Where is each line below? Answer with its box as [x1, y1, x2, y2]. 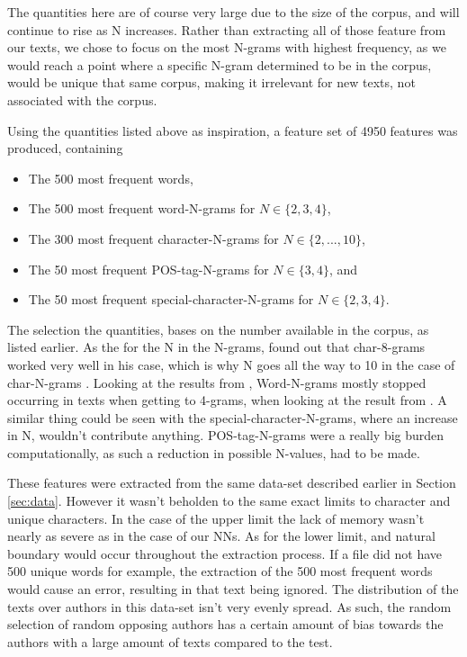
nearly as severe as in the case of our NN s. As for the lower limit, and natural [7, 526, 436, 545]
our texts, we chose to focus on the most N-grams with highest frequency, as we [7, 38, 446, 57]
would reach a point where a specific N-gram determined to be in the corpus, [7, 55, 432, 74]
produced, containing [7, 139, 123, 157]
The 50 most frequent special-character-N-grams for [28, 290, 314, 309]
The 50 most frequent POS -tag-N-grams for [28, 259, 269, 278]
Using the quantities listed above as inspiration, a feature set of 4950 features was [7, 121, 458, 139]
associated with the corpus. [7, 90, 157, 109]
